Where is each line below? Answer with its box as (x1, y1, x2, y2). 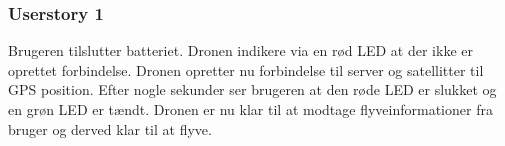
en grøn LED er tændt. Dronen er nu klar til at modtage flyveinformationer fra (8, 99, 493, 119)
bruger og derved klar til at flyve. (8, 118, 212, 139)
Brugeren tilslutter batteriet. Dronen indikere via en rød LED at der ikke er (8, 40, 473, 61)
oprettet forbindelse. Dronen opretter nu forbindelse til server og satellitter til (8, 59, 484, 80)
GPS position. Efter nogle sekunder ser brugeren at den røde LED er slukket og (8, 79, 497, 100)
